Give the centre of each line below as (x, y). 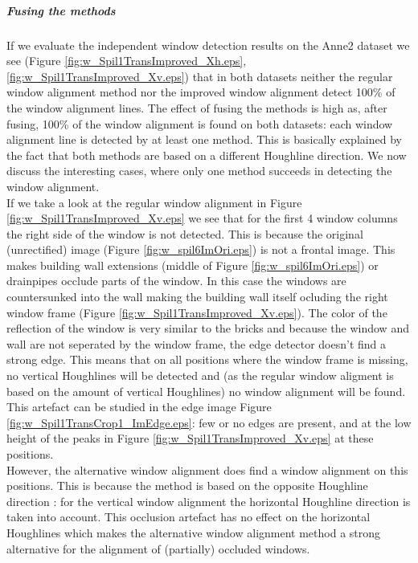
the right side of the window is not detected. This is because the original (185, 233)
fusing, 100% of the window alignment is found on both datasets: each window (200, 123)
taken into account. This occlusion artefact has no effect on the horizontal (189, 517)
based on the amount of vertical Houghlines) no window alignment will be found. (206, 391)
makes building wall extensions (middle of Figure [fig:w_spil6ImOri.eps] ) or (193, 265)
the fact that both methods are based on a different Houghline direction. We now (207, 155)
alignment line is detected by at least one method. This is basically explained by (204, 139)
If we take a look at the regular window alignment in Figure (154, 202)
